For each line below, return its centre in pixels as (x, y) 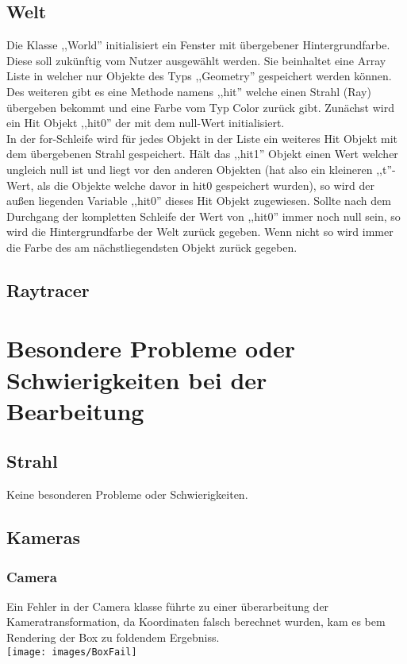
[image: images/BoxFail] (72, 652)
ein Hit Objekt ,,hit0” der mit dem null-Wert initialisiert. (146, 123)
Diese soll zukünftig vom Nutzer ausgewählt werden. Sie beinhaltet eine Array (196, 60)
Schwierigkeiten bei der (137, 379)
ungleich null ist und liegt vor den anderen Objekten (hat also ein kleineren (190, 169)
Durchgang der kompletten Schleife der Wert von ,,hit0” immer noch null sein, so (203, 216)
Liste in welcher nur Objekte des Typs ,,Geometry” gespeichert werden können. (199, 76)
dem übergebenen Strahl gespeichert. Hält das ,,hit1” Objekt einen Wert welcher (202, 154)
